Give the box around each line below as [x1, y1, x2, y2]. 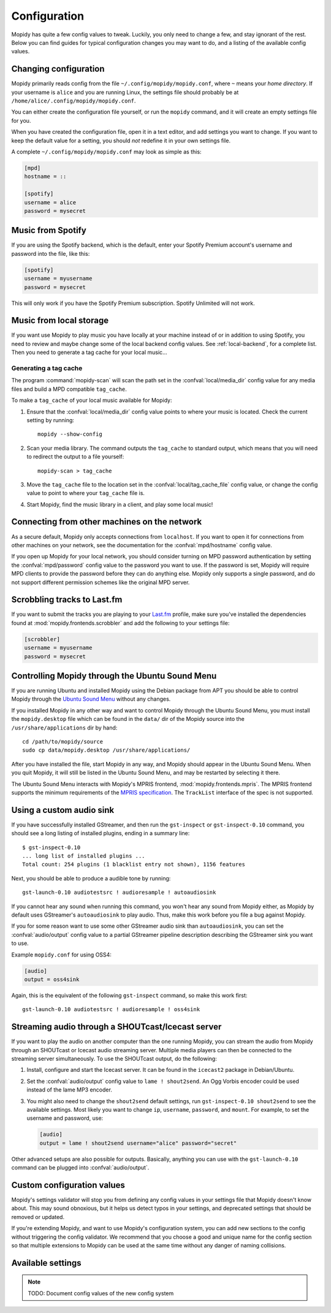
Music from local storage [11, 315, 109, 326]
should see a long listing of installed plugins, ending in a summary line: [11, 830, 190, 837]
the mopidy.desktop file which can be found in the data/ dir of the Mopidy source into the [11, 715, 245, 723]
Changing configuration [11, 64, 105, 74]
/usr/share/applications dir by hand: [11, 724, 118, 731]
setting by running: [26, 416, 75, 423]
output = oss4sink [24, 976, 80, 983]
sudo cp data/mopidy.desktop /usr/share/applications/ [22, 747, 191, 754]
